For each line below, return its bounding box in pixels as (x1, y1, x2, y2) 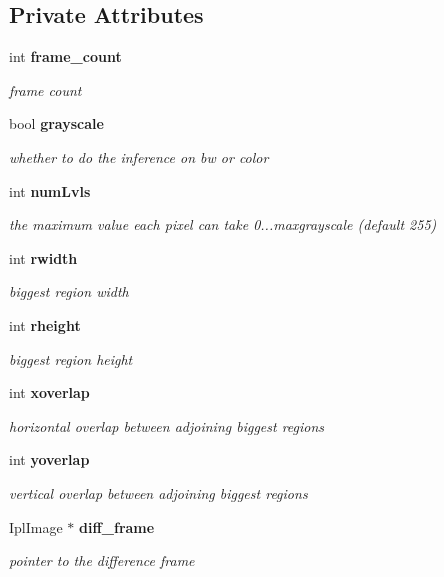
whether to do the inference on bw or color (9, 146, 269, 167)
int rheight (9, 314, 81, 335)
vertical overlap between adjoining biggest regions (9, 482, 308, 503)
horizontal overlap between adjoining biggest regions (9, 415, 325, 436)
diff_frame (79, 516, 155, 537)
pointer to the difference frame (9, 550, 195, 571)
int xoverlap (9, 382, 90, 403)
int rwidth (9, 247, 78, 268)
